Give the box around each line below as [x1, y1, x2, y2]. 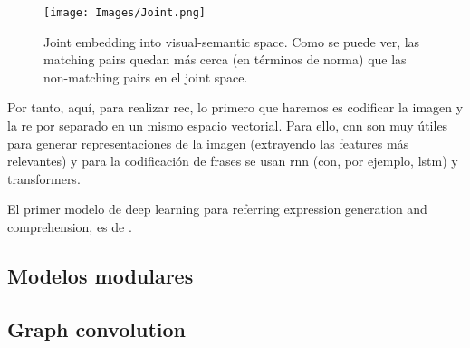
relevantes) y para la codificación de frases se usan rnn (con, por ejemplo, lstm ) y [7, 151, 458, 170]
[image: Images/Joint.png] [43, 6, 206, 19]
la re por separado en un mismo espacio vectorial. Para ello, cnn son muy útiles [7, 116, 448, 135]
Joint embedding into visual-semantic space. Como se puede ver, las [43, 32, 420, 51]
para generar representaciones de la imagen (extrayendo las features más [7, 133, 409, 152]
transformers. [7, 169, 81, 188]
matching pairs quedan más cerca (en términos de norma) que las [43, 50, 407, 69]
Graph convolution [7, 314, 186, 343]
